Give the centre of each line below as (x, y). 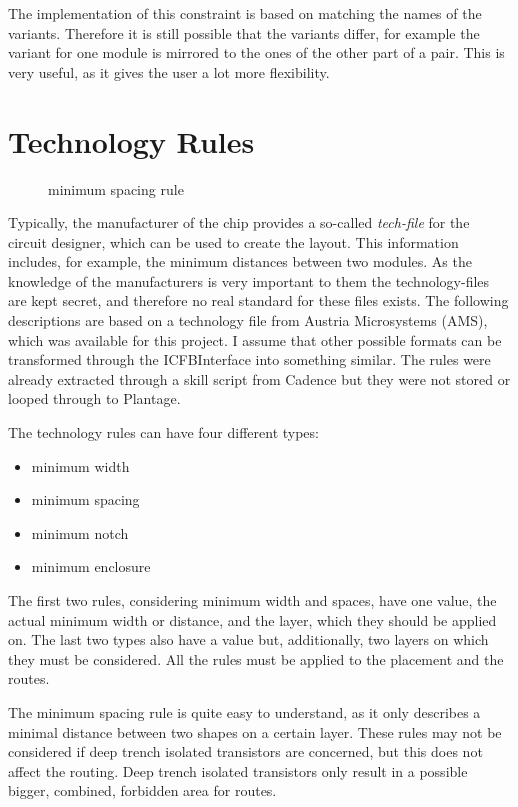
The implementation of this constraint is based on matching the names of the (245, 13)
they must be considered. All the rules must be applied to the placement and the (256, 658)
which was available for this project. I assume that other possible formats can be (255, 339)
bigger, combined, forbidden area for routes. (142, 790)
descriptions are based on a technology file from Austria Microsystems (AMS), (248, 320)
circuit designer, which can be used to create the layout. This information (233, 241)
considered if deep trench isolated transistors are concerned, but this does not (245, 751)
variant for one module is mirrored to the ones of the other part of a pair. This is (256, 52)
